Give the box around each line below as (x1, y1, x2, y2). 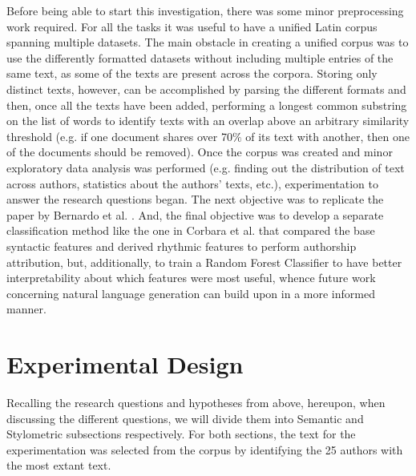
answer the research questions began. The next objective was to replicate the (6, 191, 384, 208)
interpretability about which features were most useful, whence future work (6, 269, 376, 286)
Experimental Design (6, 348, 244, 381)
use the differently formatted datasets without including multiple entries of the (6, 49, 394, 66)
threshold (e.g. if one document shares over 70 (6, 127, 232, 144)
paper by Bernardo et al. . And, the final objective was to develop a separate (6, 206, 384, 223)
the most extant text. (6, 457, 111, 474)
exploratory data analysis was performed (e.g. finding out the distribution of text (6, 159, 405, 175)
